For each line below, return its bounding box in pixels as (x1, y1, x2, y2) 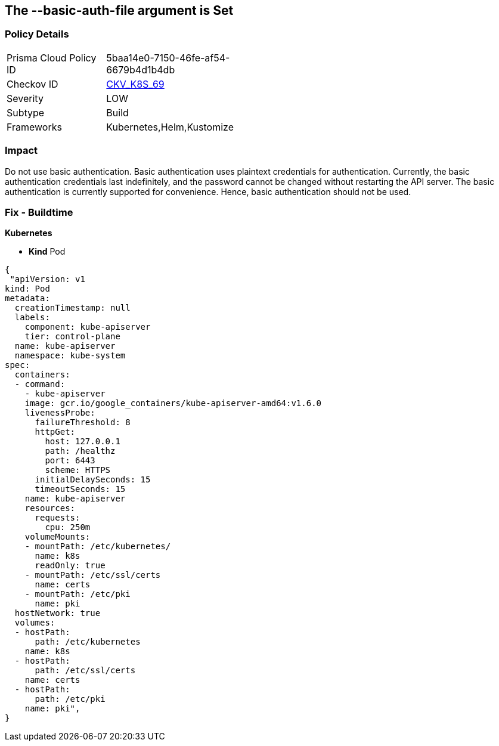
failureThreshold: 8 (35, 417, 131, 428)
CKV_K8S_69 (106, 78, 165, 90)
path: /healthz (45, 446, 116, 456)
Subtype (7, 106, 45, 119)
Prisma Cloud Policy (7, 51, 97, 64)
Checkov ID (7, 78, 58, 90)
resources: (24, 503, 76, 513)
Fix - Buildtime (5, 206, 73, 218)
